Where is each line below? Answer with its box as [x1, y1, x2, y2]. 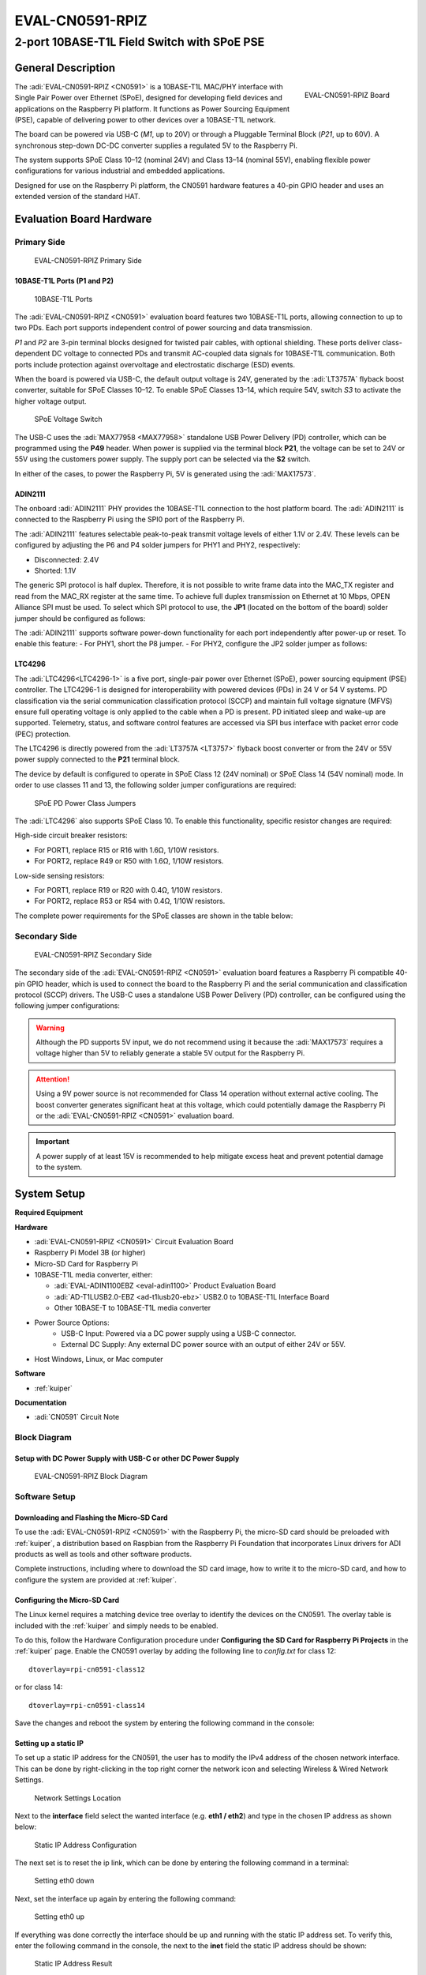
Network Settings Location [34, 1793, 121, 1803]
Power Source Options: [34, 1318, 110, 1327]
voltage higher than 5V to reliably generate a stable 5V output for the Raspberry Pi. [35, 1048, 305, 1058]
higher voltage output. [14, 396, 87, 406]
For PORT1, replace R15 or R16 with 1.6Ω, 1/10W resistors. [34, 845, 220, 855]
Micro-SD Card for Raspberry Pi [34, 1258, 138, 1268]
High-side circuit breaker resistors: [14, 830, 128, 841]
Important [35, 1137, 70, 1146]
